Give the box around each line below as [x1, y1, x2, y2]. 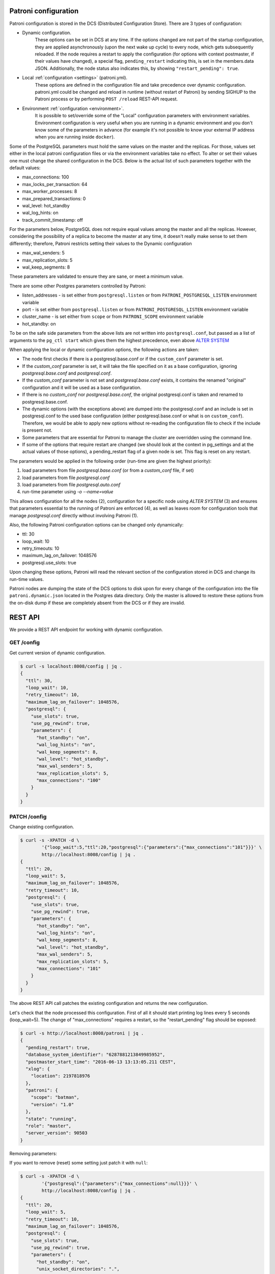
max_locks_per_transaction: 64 [22, 181, 88, 187]
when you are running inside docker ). [35, 134, 115, 140]
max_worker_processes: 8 [22, 189, 77, 195]
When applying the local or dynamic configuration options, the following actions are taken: [9, 347, 200, 353]
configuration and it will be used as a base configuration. [22, 384, 142, 390]
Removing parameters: [9, 1150, 57, 1156]
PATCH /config [9, 813, 47, 820]
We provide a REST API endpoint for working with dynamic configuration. [9, 626, 163, 632]
